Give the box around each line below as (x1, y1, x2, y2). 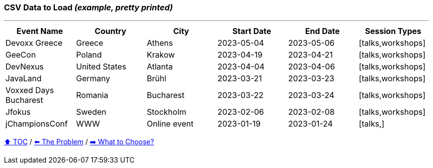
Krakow (146, 50, 175, 60)
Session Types (365, 26, 422, 36)
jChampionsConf (5, 119, 68, 129)
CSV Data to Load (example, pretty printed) (4, 2, 173, 12)
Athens (146, 38, 173, 48)
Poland (76, 50, 102, 60)
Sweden (76, 107, 106, 117)
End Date (305, 26, 340, 36)
